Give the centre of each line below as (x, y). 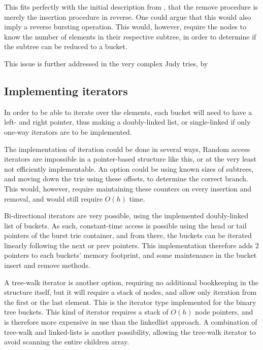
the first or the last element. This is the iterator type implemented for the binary (130, 302)
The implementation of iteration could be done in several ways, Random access (127, 149)
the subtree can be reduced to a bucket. (66, 46)
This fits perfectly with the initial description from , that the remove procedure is (131, 7)
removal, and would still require (53, 198)
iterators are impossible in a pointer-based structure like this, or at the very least (130, 159)
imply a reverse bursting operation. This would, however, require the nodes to (125, 27)
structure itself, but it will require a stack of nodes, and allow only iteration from (130, 292)
